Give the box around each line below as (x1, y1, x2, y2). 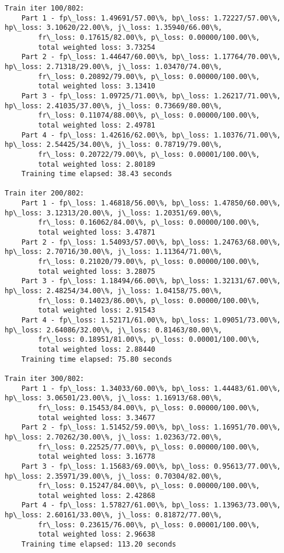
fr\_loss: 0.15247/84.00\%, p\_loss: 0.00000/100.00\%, (38, 482, 260, 490)
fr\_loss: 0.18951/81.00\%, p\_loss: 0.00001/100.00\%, (38, 335, 260, 344)
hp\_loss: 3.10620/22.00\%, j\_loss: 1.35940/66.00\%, (5, 23, 223, 32)
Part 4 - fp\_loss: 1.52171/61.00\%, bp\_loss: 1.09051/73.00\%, (21, 316, 281, 324)
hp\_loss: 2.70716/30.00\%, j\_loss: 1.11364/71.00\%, (5, 248, 223, 256)
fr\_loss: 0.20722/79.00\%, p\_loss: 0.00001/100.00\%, (38, 150, 260, 159)
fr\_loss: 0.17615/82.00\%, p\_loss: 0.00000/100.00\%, (38, 33, 260, 42)
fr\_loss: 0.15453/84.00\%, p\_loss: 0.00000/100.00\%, (38, 403, 260, 412)
